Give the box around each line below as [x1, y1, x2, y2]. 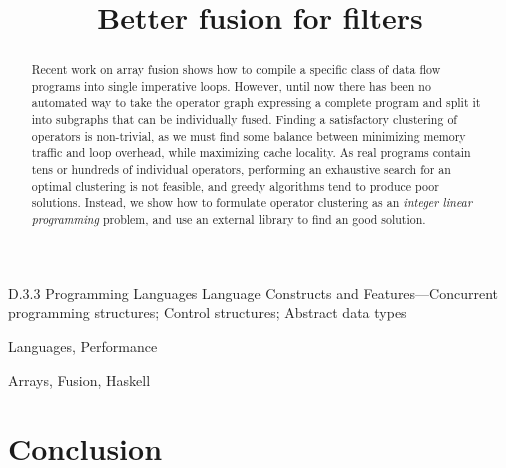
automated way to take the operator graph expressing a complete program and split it [31, 94, 481, 111]
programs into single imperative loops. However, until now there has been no [31, 77, 431, 94]
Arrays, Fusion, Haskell [8, 369, 151, 390]
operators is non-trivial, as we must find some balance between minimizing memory [31, 127, 466, 144]
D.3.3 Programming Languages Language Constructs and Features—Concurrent [8, 282, 499, 303]
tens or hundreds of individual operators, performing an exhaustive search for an [31, 161, 451, 178]
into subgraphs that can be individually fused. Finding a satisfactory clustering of [31, 111, 457, 128]
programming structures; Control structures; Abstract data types [8, 302, 407, 323]
